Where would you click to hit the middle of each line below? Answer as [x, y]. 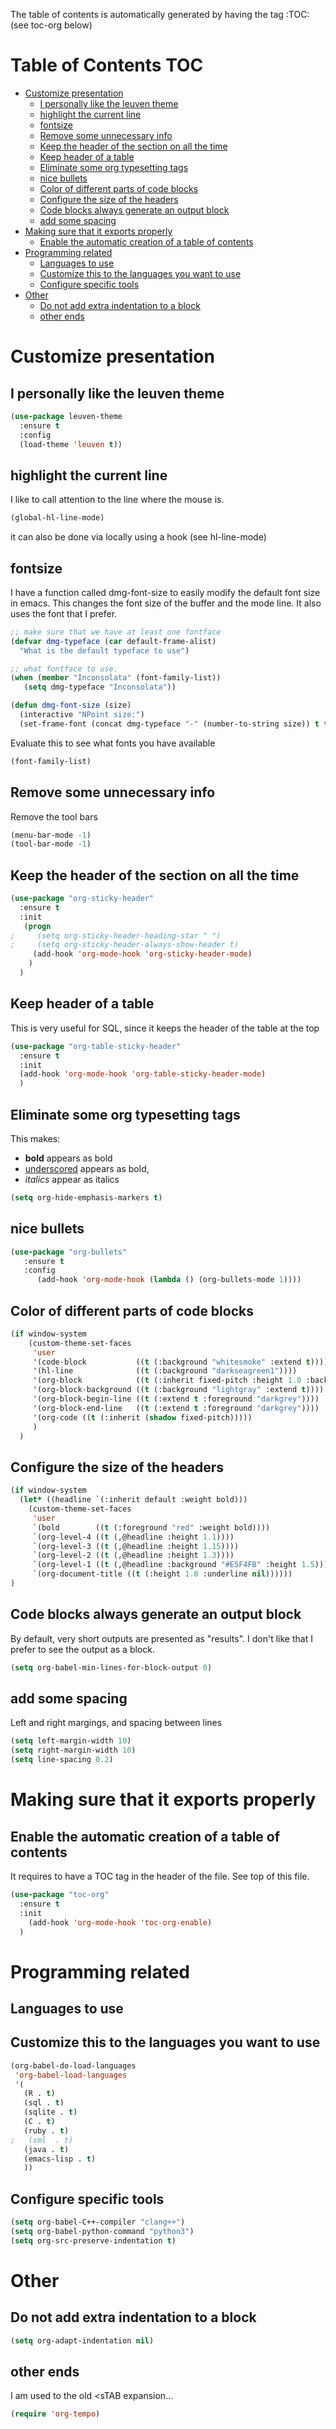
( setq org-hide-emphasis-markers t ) [86, 1197]
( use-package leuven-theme [66, 416]
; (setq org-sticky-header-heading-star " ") [116, 935]
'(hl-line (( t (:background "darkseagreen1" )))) [165, 1371]
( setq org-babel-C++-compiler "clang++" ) [98, 2222]
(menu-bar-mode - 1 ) [51, 835]
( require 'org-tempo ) [55, 2414]
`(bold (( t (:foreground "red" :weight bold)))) [151, 1527]
